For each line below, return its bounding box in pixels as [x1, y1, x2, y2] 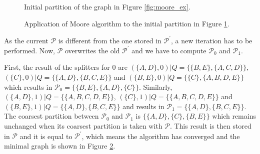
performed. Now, [4, 45, 55, 55]
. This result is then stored [169, 120, 251, 131]
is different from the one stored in [58, 35, 161, 45]
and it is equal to [19, 131, 72, 141]
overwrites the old [64, 45, 120, 55]
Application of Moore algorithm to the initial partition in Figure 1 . [24, 18, 229, 28]
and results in [122, 101, 164, 111]
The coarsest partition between [4, 111, 99, 121]
